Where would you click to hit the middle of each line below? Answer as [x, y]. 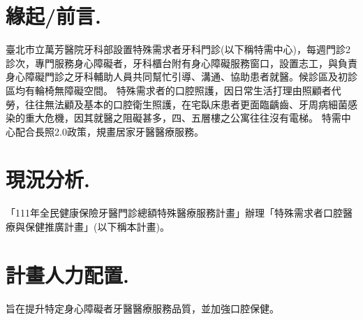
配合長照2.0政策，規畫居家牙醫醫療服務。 [109, 131]
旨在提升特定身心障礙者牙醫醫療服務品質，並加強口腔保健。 [142, 308]
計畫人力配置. [67, 274]
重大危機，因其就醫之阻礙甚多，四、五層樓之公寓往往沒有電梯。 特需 [183, 118]
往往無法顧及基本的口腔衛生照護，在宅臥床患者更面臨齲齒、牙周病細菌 [186, 104]
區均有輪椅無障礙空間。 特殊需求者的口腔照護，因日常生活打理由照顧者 [169, 90]
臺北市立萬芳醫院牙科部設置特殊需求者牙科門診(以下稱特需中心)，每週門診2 [178, 49]
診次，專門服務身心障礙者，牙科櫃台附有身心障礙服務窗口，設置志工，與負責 [181, 63]
